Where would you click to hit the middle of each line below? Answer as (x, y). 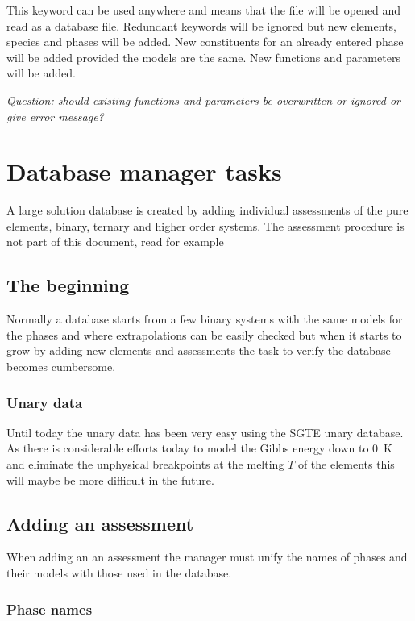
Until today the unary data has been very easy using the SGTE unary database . (205, 432)
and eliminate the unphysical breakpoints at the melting (145, 464)
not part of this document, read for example (115, 242)
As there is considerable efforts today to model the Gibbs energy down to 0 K (199, 448)
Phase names (50, 608)
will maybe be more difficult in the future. (110, 479)
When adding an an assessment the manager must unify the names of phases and (207, 557)
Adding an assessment (100, 523)
